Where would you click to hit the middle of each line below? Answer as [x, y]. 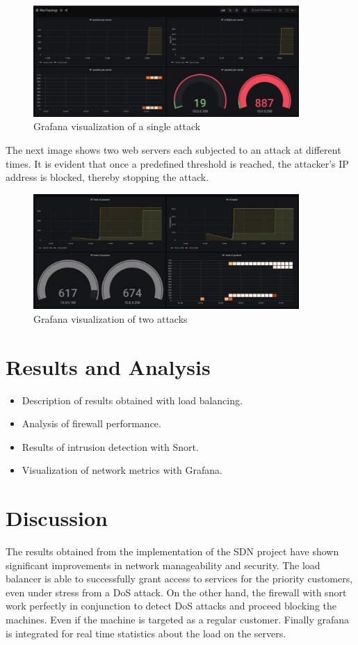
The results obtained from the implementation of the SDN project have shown [172, 551]
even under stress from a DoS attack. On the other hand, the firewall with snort [176, 592]
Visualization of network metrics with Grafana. [122, 470]
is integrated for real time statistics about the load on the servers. [146, 633]
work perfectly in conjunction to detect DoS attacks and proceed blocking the [171, 606]
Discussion [57, 518]
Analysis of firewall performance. [91, 423]
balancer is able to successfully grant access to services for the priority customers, [179, 579]
